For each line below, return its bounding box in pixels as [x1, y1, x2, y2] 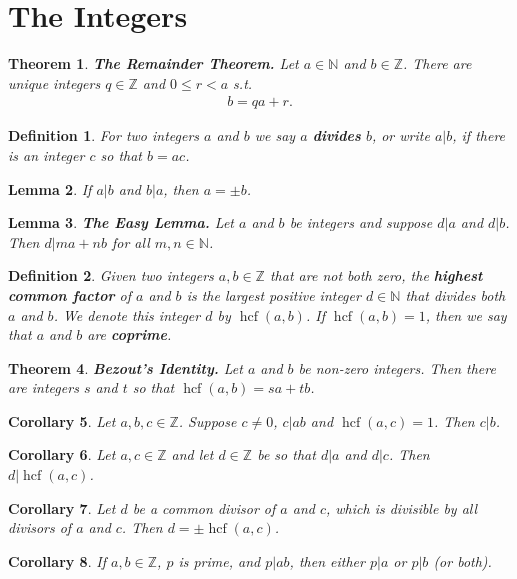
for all [111, 231, 150, 252]
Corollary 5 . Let [8, 410, 116, 431]
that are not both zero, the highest [269, 265, 483, 286]
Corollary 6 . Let [8, 444, 116, 465]
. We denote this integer [53, 304, 201, 325]
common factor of [8, 284, 131, 305]
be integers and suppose [289, 212, 433, 233]
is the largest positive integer [186, 284, 361, 305]
